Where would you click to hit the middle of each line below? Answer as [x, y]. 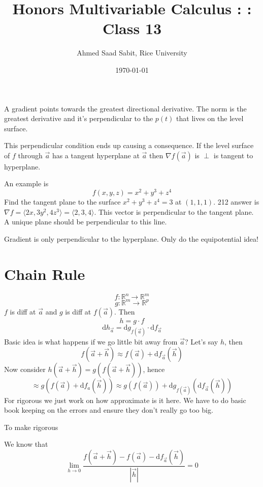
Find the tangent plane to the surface [62, 202]
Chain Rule [45, 274]
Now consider [25, 369]
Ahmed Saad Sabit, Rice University [132, 53]
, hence [154, 369]
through [30, 155]
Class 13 [132, 28]
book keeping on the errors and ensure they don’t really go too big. [109, 410]
